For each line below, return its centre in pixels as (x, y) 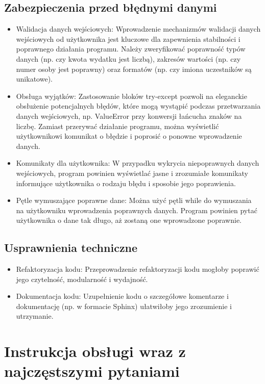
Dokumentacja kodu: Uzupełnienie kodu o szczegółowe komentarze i (122, 296)
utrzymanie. (35, 316)
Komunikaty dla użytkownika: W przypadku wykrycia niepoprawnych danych (138, 163)
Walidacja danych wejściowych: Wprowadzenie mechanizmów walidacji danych (138, 29)
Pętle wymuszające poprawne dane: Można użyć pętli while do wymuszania (134, 200)
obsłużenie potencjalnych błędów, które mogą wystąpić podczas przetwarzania (138, 106)
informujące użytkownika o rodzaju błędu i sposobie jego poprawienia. (126, 183)
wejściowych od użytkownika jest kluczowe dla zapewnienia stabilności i (128, 39)
